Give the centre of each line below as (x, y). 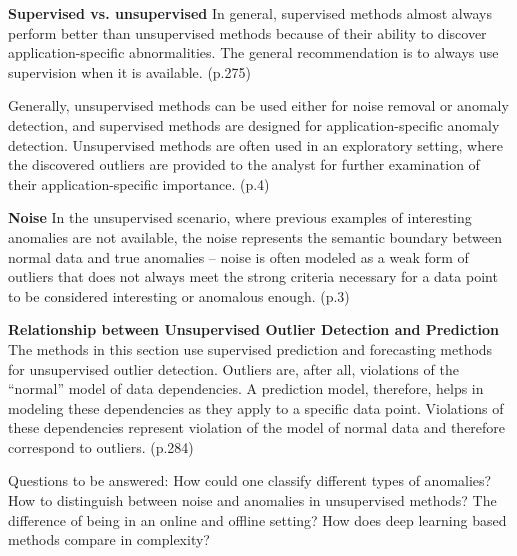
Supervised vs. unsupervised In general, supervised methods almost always (250, 13)
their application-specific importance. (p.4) (139, 183)
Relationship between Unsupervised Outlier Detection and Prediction (254, 329)
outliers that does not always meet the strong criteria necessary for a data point (253, 276)
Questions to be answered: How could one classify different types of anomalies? (250, 480)
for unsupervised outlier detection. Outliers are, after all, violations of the (233, 368)
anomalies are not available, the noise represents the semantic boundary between (255, 236)
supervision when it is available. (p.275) (129, 71)
